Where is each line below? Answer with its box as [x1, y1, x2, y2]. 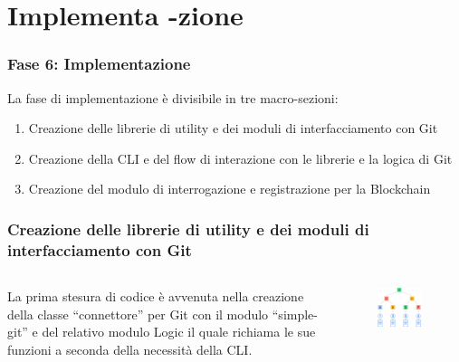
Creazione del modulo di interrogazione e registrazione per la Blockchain [28, 179, 431, 198]
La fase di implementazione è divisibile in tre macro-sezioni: [7, 88, 339, 107]
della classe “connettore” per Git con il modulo [7, 304, 269, 323]
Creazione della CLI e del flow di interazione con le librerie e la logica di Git [28, 148, 453, 167]
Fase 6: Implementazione [7, 52, 191, 75]
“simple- [272, 304, 318, 323]
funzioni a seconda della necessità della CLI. [7, 339, 253, 358]
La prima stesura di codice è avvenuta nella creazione [7, 287, 304, 306]
